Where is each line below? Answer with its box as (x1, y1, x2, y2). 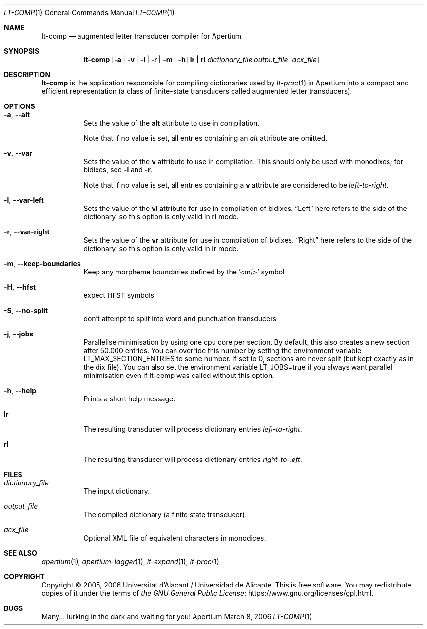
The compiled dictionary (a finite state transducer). (83, 510, 247, 519)
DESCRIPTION (4, 70, 51, 79)
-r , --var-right (4, 228, 50, 236)
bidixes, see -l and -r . (83, 166, 153, 174)
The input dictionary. (83, 487, 150, 495)
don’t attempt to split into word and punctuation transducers (83, 314, 276, 323)
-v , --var (4, 149, 33, 157)
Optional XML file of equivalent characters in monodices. (83, 534, 266, 542)
